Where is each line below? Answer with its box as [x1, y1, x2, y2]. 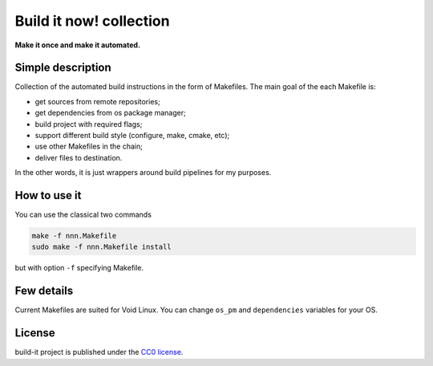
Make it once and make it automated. [14, 40, 140, 50]
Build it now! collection [14, 12, 170, 30]
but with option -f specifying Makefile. [14, 263, 144, 273]
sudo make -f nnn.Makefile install [31, 242, 172, 252]
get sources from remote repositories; [34, 96, 160, 106]
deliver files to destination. [34, 152, 123, 162]
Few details [14, 284, 74, 298]
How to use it [14, 189, 82, 202]
